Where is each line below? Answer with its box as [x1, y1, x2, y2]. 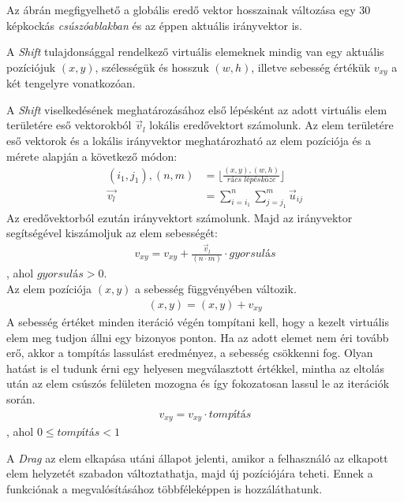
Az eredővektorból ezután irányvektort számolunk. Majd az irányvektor [6, 209, 353, 225]
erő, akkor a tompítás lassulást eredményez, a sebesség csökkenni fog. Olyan [6, 344, 373, 361]
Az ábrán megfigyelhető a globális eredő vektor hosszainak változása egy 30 [6, 2, 371, 17]
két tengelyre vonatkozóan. [6, 75, 136, 91]
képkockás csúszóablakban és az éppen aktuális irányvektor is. [6, 17, 302, 33]
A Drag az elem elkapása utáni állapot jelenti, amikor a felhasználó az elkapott [6, 449, 388, 466]
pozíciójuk [6, 58, 56, 75]
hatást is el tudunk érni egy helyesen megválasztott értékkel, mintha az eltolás [6, 359, 385, 376]
